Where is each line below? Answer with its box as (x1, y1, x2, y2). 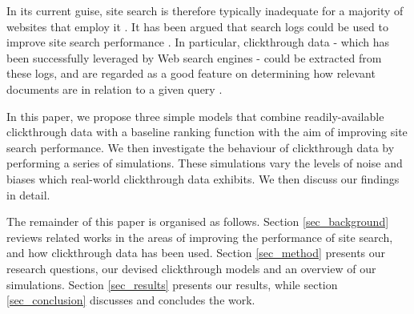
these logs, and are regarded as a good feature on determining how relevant (6, 65, 376, 82)
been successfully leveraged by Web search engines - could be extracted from (6, 49, 382, 66)
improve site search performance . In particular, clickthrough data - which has (6, 34, 390, 50)
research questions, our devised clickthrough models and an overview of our (6, 260, 376, 276)
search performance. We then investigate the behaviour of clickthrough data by (6, 139, 395, 155)
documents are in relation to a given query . (6, 80, 223, 97)
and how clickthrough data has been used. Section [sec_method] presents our (6, 244, 386, 261)
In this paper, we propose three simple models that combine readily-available (6, 107, 384, 124)
